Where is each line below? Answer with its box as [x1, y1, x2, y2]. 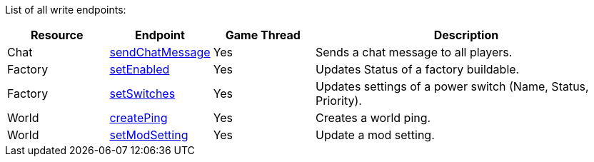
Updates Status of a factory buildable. [316, 62, 520, 76]
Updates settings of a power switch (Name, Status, [316, 79, 589, 93]
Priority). [316, 93, 362, 108]
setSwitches [109, 86, 176, 101]
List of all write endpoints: [5, 4, 126, 16]
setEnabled [109, 62, 170, 76]
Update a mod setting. [316, 128, 435, 142]
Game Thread [225, 28, 301, 42]
